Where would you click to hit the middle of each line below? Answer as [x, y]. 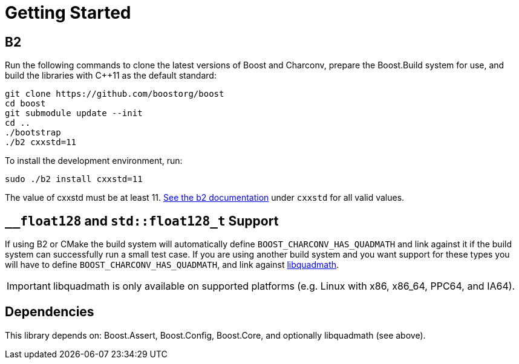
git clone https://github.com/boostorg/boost [115, 94]
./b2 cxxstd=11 [41, 142]
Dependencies [50, 312]
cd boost [25, 104]
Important [29, 286]
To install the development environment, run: [94, 161]
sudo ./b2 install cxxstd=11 [74, 179]
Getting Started [68, 13]
